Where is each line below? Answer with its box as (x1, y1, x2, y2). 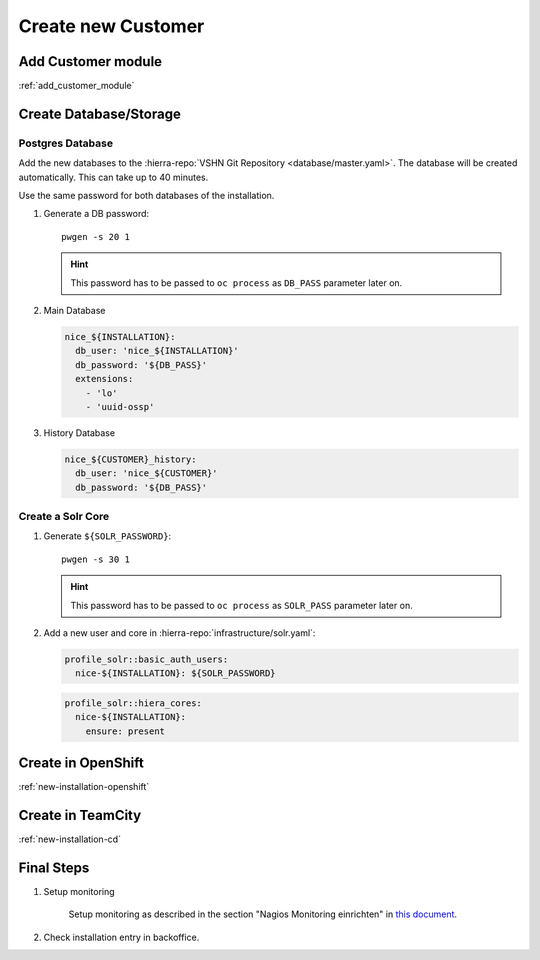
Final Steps (18, 859, 90, 876)
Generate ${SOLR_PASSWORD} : (43, 530, 172, 542)
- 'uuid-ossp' (85, 401, 155, 412)
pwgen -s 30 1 (61, 553, 130, 565)
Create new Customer (18, 15, 205, 37)
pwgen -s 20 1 (61, 231, 130, 242)
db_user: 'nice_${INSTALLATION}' (75, 345, 239, 357)
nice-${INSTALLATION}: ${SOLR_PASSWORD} (75, 668, 276, 679)
